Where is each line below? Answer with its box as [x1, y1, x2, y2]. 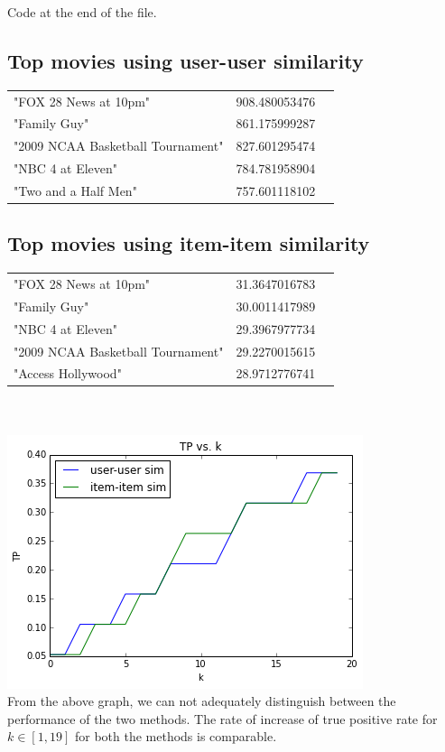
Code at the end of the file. [7, 3, 157, 21]
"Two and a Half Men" [14, 181, 137, 200]
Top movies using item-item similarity [7, 229, 370, 257]
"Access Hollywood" [14, 364, 122, 383]
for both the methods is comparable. [74, 727, 277, 746]
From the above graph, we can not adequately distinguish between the [7, 692, 396, 710]
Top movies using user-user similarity [7, 46, 364, 74]
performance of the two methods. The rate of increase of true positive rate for [7, 709, 438, 728]
